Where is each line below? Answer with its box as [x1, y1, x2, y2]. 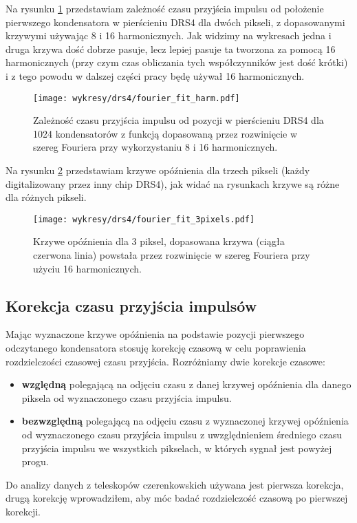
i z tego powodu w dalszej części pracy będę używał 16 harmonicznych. [6, 68, 305, 83]
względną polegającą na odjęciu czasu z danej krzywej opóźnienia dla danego [21, 377, 351, 392]
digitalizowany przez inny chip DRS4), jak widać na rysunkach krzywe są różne [6, 176, 340, 191]
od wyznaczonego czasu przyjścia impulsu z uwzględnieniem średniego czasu [21, 427, 342, 441]
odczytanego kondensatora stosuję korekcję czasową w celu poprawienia [6, 341, 306, 355]
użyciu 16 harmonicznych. [33, 261, 142, 275]
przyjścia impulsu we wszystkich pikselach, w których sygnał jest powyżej [21, 440, 332, 455]
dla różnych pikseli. [6, 190, 87, 204]
